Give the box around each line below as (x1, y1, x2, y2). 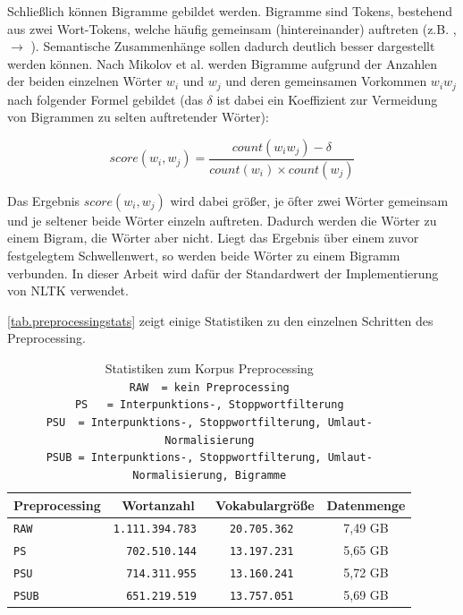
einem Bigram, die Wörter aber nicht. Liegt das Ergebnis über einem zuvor (7, 228, 419, 247)
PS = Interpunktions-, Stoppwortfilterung (74, 398, 344, 412)
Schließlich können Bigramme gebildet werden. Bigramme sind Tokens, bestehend (7, 2, 453, 20)
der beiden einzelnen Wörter (7, 72, 163, 90)
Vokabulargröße (215, 495, 315, 514)
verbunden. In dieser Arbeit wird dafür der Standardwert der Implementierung (7, 263, 439, 282)
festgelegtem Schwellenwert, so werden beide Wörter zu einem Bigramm (7, 246, 400, 265)
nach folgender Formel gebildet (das (7, 90, 203, 108)
